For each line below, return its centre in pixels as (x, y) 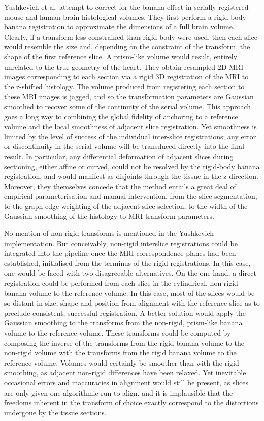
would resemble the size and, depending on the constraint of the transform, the (127, 47)
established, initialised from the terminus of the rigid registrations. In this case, (127, 263)
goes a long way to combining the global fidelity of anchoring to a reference (121, 116)
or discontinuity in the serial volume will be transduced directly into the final (124, 146)
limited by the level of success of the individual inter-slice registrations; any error (130, 136)
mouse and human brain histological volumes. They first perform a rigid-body (125, 17)
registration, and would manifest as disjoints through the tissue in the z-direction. (131, 176)
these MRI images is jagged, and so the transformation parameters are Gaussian (129, 96)
